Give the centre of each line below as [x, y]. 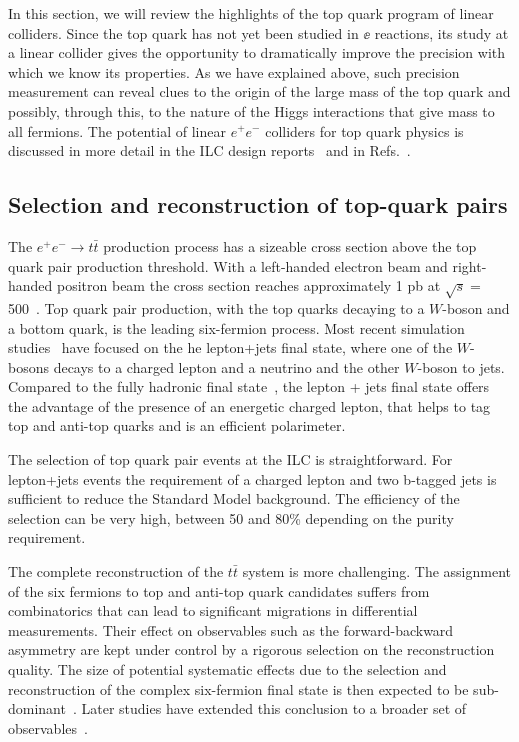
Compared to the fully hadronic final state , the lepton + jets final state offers [249, 386]
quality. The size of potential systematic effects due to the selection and [227, 669]
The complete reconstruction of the [116, 571]
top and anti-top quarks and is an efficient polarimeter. [177, 425]
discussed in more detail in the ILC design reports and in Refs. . [209, 150]
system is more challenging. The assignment [376, 571]
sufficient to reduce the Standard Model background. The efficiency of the [234, 498]
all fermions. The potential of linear [117, 130]
